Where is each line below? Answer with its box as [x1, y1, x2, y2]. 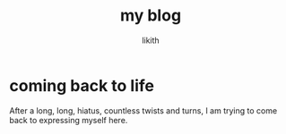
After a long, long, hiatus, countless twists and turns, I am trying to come [9, 105, 278, 116]
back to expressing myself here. [9, 114, 128, 125]
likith [142, 35, 160, 46]
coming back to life [9, 75, 155, 96]
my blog [119, 5, 182, 26]
